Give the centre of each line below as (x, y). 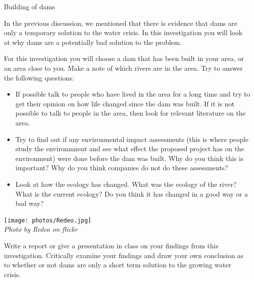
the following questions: (39, 77)
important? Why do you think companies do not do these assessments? (122, 168)
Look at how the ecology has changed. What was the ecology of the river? (126, 184)
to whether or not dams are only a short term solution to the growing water (118, 265)
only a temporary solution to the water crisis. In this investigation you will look (123, 32)
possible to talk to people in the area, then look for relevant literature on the (130, 113)
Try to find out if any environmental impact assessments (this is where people (132, 139)
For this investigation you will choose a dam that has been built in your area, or (124, 58)
